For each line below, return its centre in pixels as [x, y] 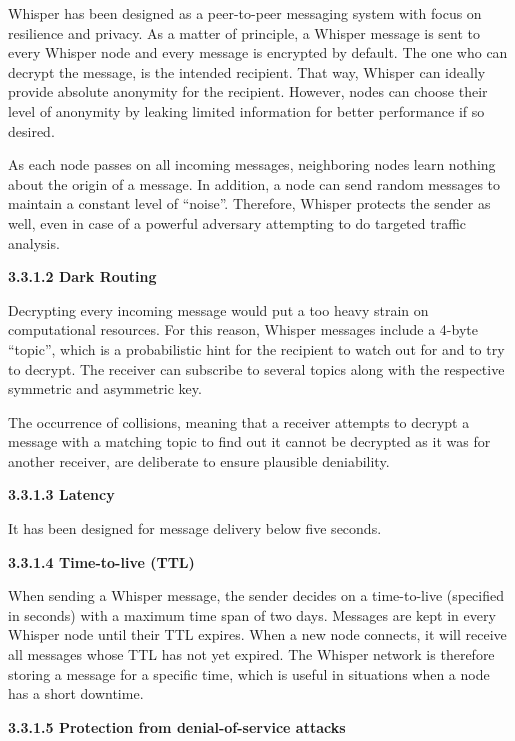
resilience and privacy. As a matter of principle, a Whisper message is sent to [244, 32]
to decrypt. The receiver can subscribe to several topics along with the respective [256, 368]
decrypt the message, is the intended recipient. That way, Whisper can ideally [247, 71]
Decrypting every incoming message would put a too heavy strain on [218, 309]
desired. [31, 130]
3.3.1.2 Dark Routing [82, 276]
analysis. [34, 242]
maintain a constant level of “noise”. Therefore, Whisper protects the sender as [249, 203]
